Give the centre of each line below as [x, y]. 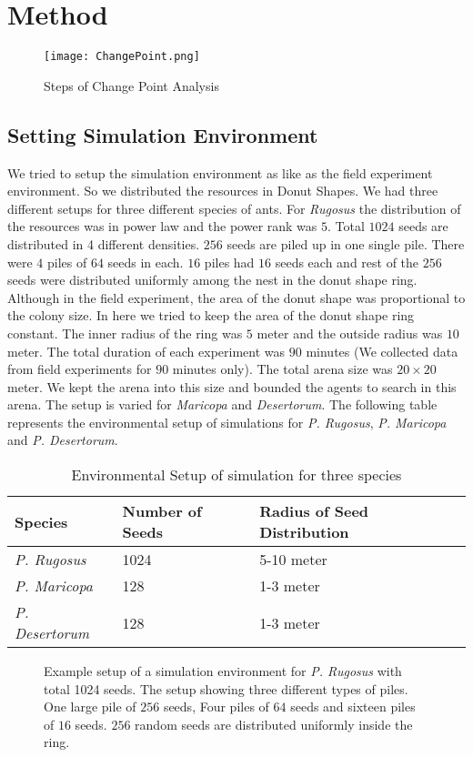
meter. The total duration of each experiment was [146, 351]
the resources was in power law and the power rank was [162, 226]
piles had [229, 262]
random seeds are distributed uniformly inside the [274, 724]
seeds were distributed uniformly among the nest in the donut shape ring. [212, 280]
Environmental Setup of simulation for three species [236, 475]
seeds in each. [146, 262]
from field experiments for [80, 369]
